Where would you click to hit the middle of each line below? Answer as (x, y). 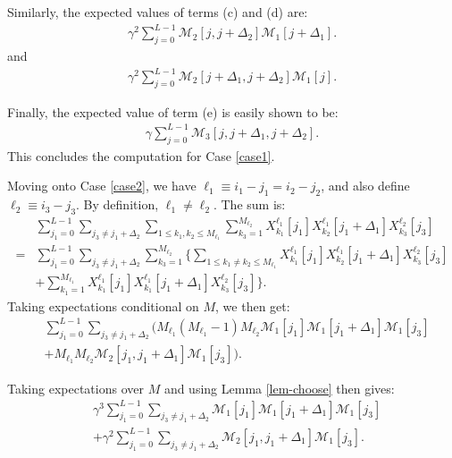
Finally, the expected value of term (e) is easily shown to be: (173, 111)
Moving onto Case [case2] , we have (102, 186)
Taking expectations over (75, 388)
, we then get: (253, 305)
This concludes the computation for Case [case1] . (141, 155)
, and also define (365, 186)
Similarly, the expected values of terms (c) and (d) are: (158, 12)
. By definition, (117, 204)
